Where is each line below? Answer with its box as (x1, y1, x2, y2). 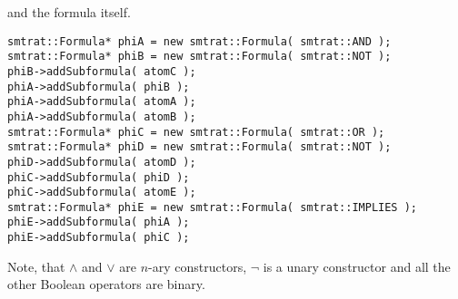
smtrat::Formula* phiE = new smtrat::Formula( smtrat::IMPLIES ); (7, 200, 418, 214)
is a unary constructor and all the (263, 256, 451, 275)
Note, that (7, 256, 65, 275)
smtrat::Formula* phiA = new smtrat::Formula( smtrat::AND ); (7, 34, 392, 48)
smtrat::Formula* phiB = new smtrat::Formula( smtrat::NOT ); (7, 50, 392, 63)
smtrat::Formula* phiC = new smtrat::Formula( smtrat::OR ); (7, 125, 385, 139)
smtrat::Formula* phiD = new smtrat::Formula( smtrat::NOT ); (7, 140, 392, 154)
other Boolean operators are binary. (7, 275, 205, 294)
